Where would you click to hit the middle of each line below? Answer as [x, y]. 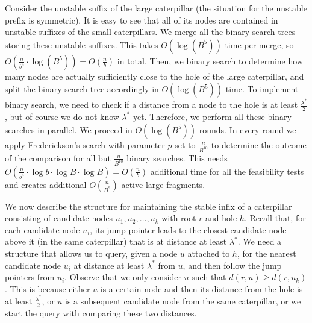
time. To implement [262, 89]
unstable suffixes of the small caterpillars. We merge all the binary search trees [150, 32]
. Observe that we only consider [123, 277]
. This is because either [48, 288]
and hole [221, 218]
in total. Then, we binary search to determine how [210, 61]
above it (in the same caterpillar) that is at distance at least [116, 241]
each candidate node [42, 229]
